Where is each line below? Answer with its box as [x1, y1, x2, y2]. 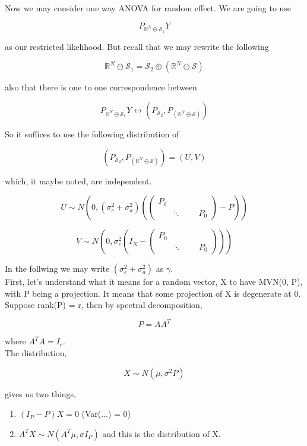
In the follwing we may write [5, 262, 110, 275]
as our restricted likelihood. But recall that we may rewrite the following [5, 40, 269, 52]
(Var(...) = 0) [81, 407, 131, 420]
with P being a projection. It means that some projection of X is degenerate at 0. [5, 287, 301, 299]
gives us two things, [5, 387, 76, 400]
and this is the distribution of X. [102, 427, 221, 439]
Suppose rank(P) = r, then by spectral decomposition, [5, 299, 202, 311]
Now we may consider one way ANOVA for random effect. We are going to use [5, 2, 292, 14]
